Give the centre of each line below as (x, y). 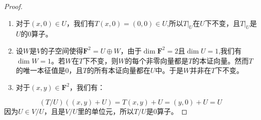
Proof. (13, 6)
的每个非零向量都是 (157, 60)
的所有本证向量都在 (118, 70)
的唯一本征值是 (40, 70)
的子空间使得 (62, 50)
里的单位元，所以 (106, 111)
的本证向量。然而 (221, 60)
